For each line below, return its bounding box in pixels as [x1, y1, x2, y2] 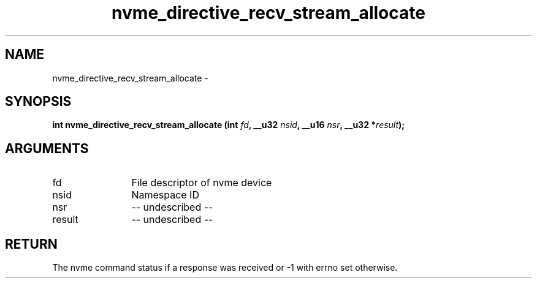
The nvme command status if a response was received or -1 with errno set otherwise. [52, 262, 398, 273]
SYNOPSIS [5, 94, 72, 110]
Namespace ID [131, 189, 199, 202]
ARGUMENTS [5, 140, 89, 156]
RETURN [5, 236, 58, 252]
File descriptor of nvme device [131, 176, 272, 189]
